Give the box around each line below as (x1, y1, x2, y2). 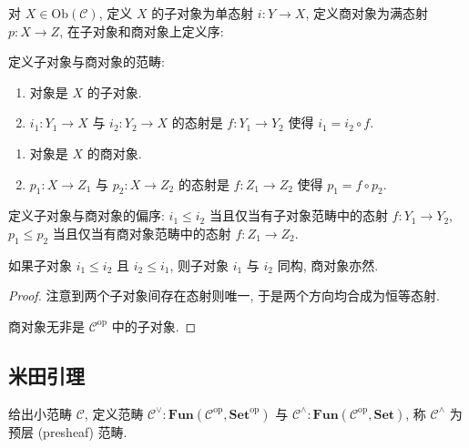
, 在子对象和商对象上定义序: (59, 21, 224, 40)
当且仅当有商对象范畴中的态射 (52, 223, 231, 242)
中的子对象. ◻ (111, 316, 197, 335)
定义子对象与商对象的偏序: (8, 206, 165, 225)
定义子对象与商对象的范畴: (8, 52, 165, 71)
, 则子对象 (169, 255, 229, 274)
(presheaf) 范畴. (37, 422, 127, 441)
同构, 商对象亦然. (277, 255, 379, 274)
